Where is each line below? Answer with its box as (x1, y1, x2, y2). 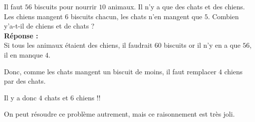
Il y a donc (4, 92, 37, 102)
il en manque (4, 49, 43, 60)
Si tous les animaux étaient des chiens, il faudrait (4, 40, 153, 50)
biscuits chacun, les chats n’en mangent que (70, 11, 202, 21)
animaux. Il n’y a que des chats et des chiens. (108, 1, 245, 11)
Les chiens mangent (4, 11, 63, 21)
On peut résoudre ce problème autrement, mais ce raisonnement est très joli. (4, 109, 235, 119)
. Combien (208, 11, 239, 21)
